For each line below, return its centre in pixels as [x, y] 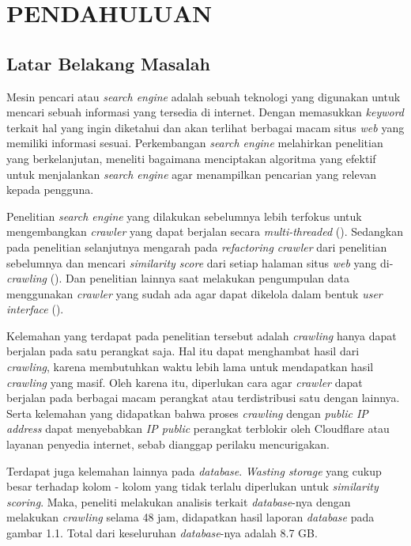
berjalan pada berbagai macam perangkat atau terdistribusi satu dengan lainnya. [203, 398]
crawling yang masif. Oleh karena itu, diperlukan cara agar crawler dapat [185, 382]
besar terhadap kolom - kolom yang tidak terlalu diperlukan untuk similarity [192, 486]
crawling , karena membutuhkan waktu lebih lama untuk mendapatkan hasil [190, 367]
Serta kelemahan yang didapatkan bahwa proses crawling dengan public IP [187, 413]
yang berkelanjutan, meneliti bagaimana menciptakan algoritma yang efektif [191, 158]
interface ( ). [35, 309]
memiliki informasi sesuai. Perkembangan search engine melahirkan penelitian [195, 143]
